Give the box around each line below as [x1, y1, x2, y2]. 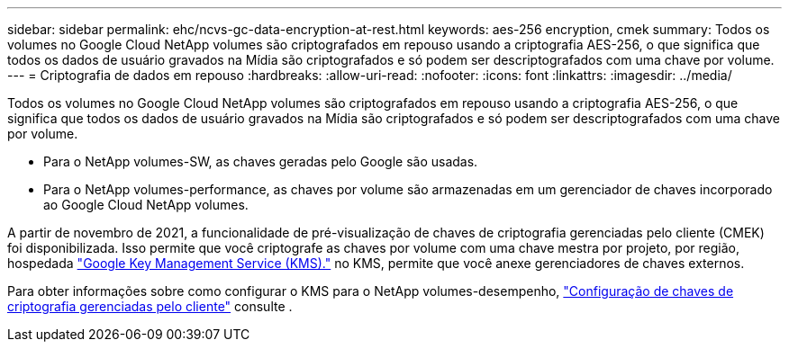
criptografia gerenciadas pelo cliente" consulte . [7, 299, 293, 314]
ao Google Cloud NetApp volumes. [43, 197, 249, 212]
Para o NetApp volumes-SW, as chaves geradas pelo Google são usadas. [43, 154, 478, 169]
